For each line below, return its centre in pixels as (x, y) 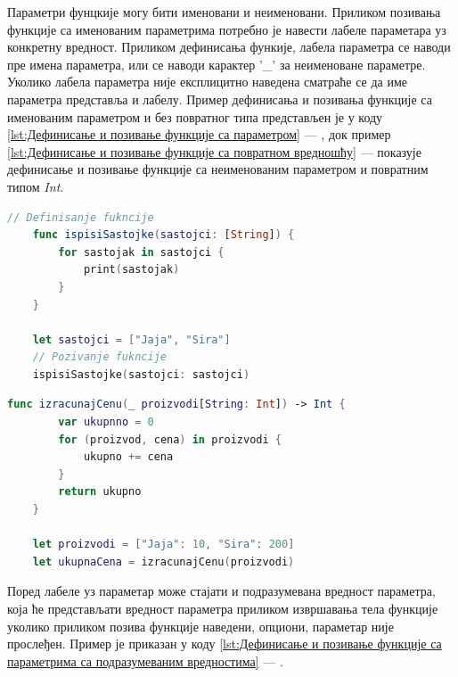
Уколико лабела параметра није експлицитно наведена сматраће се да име (208, 82)
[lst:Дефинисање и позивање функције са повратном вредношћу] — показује (214, 151)
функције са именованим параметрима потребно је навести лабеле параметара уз (227, 29)
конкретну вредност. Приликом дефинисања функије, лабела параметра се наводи (229, 47)
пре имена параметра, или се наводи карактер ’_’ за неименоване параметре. (217, 64)
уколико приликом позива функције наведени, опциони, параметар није (200, 626)
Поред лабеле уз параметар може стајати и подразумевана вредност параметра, (221, 591)
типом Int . (36, 186)
